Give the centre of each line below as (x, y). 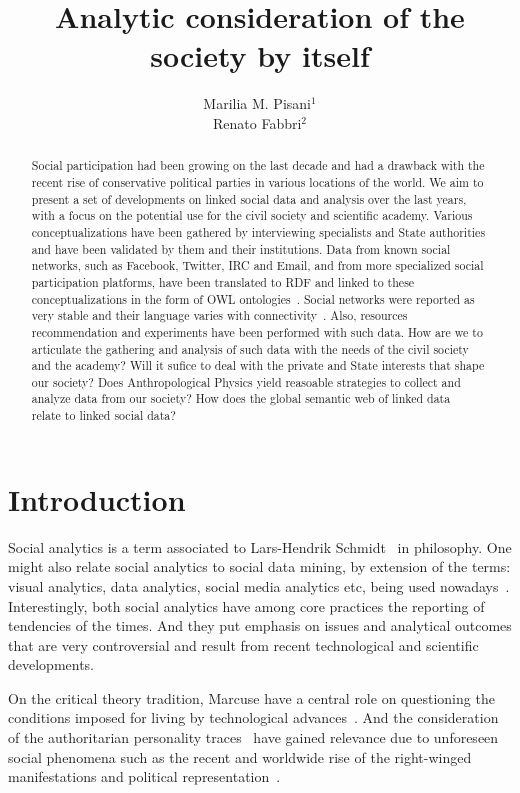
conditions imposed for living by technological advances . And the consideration (253, 717)
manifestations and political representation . (144, 776)
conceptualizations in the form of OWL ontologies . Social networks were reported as (253, 298)
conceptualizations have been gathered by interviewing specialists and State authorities (258, 231)
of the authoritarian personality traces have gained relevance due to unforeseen (253, 737)
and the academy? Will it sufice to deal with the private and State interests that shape (258, 365)
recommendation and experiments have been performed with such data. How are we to (257, 331)
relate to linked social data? (103, 415)
